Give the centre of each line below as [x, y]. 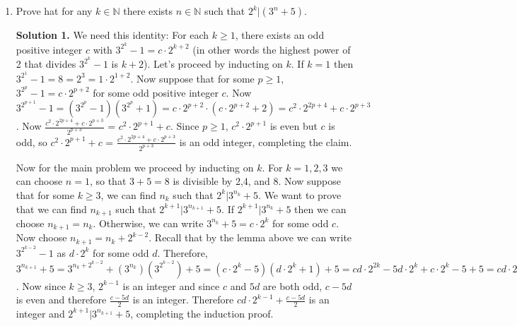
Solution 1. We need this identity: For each [112, 35]
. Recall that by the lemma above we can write [250, 237]
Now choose [41, 237]
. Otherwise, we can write [148, 223]
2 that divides [46, 64]
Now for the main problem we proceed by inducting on [135, 167]
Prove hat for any [54, 11]
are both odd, [292, 285]
